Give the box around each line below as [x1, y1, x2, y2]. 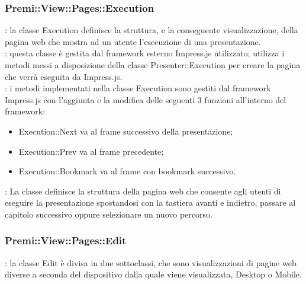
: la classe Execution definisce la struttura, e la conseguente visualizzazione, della [5, 24, 298, 36]
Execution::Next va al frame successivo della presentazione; [18, 125, 233, 137]
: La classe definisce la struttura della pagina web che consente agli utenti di [5, 184, 281, 197]
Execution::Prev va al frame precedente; [18, 145, 164, 157]
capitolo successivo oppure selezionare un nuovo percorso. [5, 208, 212, 220]
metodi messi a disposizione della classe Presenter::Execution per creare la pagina [5, 59, 301, 71]
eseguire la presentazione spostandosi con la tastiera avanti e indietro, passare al [5, 196, 296, 209]
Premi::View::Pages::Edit [5, 233, 127, 248]
